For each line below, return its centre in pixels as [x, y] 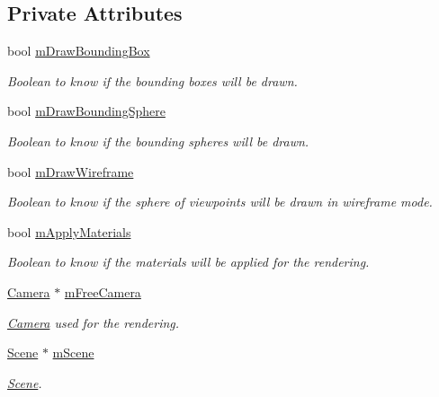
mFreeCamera [103, 291]
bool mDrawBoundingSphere [86, 111]
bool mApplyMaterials [69, 231]
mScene [73, 353]
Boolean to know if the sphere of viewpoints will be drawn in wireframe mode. [220, 202]
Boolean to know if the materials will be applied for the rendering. [188, 262]
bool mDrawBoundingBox [79, 51]
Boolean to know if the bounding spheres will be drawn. [158, 141]
